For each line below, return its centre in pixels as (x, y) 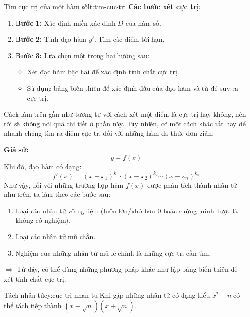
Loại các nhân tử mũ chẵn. (55, 236)
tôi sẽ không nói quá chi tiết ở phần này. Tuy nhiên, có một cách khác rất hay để (125, 123)
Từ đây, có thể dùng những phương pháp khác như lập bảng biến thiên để (127, 269)
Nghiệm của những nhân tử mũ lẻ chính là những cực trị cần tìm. (113, 253)
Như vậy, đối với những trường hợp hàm (64, 185)
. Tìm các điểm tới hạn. (129, 39)
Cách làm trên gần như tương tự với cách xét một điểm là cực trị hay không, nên (125, 114)
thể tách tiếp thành (33, 305)
